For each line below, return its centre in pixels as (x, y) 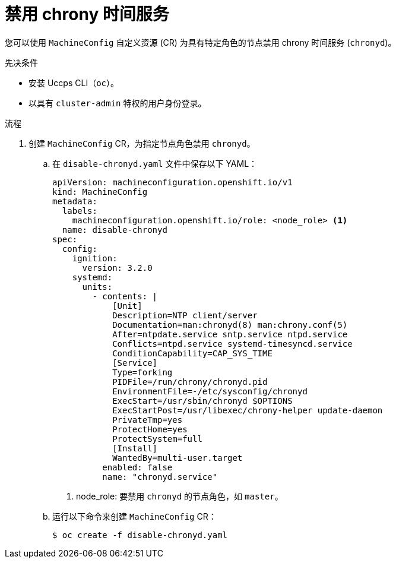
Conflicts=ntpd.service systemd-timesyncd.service (232, 344)
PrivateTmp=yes (148, 420)
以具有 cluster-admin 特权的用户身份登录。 (118, 103)
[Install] (135, 448)
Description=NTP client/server (185, 315)
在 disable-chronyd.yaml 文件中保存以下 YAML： (155, 163)
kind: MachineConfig (100, 192)
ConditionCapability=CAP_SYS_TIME (192, 353)
